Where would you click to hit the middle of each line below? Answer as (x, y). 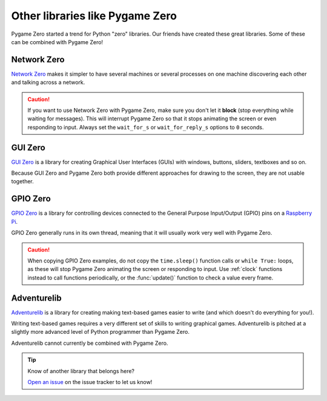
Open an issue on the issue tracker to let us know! (90, 382)
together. (23, 181)
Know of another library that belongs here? (81, 371)
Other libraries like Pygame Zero (94, 16)
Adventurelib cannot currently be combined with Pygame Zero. (90, 343)
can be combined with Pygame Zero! (57, 42)
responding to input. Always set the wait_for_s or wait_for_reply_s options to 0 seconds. (146, 127)
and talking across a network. (48, 82)
